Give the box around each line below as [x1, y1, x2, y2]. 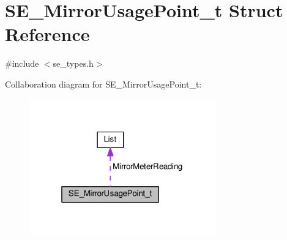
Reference [5, 21, 90, 47]
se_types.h [53, 57, 94, 70]
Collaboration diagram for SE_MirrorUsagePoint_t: [5, 77, 202, 90]
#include [5, 57, 39, 70]
